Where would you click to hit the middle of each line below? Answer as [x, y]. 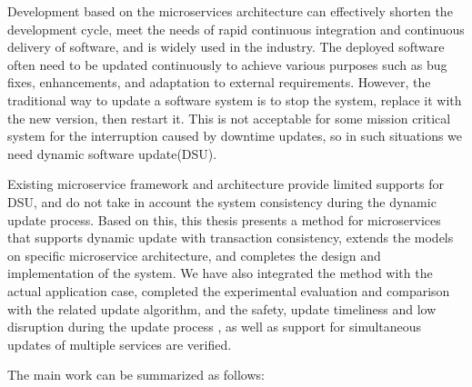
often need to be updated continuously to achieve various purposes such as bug [227, 64]
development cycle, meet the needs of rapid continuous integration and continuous [236, 29]
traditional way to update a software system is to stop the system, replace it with [235, 99]
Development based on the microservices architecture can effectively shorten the [230, 11]
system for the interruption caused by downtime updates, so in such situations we [235, 136]
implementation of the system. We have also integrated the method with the [220, 273]
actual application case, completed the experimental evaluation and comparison [229, 290]
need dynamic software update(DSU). [112, 153]
